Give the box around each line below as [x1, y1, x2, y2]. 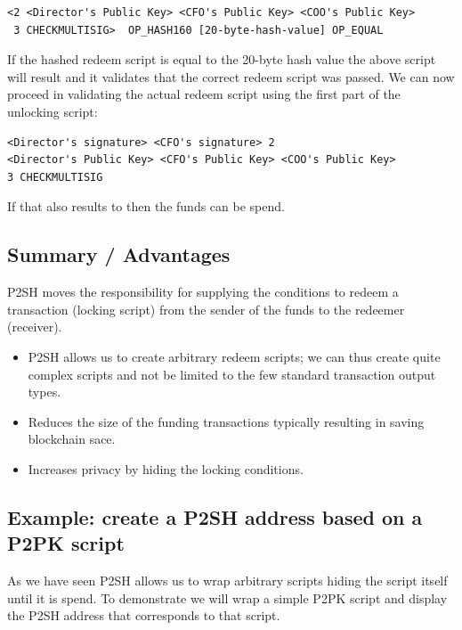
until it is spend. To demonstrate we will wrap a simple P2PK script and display [7, 588, 448, 607]
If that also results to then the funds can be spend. [7, 197, 285, 216]
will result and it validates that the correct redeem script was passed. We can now [7, 67, 455, 86]
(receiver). [7, 317, 62, 336]
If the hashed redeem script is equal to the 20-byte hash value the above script [7, 50, 436, 69]
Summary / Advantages [7, 241, 231, 268]
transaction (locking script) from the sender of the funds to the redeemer [7, 299, 405, 318]
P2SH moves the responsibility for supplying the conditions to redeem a [7, 282, 399, 301]
